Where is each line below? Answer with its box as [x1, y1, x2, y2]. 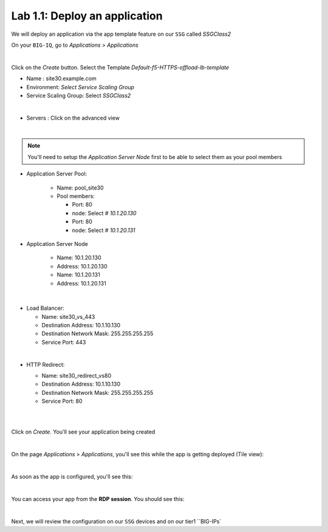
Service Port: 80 [41, 398, 83, 405]
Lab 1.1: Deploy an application [11, 9, 163, 22]
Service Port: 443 [41, 338, 86, 346]
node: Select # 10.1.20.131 [72, 227, 135, 234]
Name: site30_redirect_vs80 [41, 372, 112, 380]
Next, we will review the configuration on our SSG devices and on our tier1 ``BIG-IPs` [11, 517, 222, 525]
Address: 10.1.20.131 [56, 279, 106, 287]
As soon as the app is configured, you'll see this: [11, 472, 133, 480]
